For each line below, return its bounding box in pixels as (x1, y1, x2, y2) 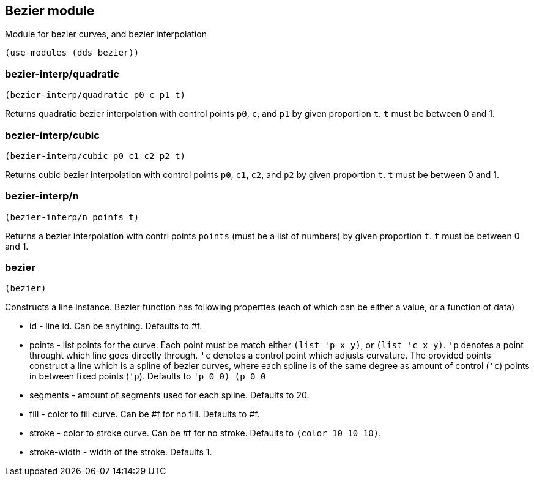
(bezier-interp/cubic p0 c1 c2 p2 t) (5, 151, 186, 161)
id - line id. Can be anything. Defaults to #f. (29, 321, 202, 332)
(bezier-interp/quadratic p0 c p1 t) (5, 90, 186, 100)
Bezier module (5, 3, 95, 18)
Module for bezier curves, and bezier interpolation (5, 29, 207, 40)
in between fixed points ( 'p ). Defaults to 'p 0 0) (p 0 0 (29, 371, 266, 382)
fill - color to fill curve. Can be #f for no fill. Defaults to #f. (29, 409, 260, 420)
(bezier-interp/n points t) (5, 212, 139, 222)
